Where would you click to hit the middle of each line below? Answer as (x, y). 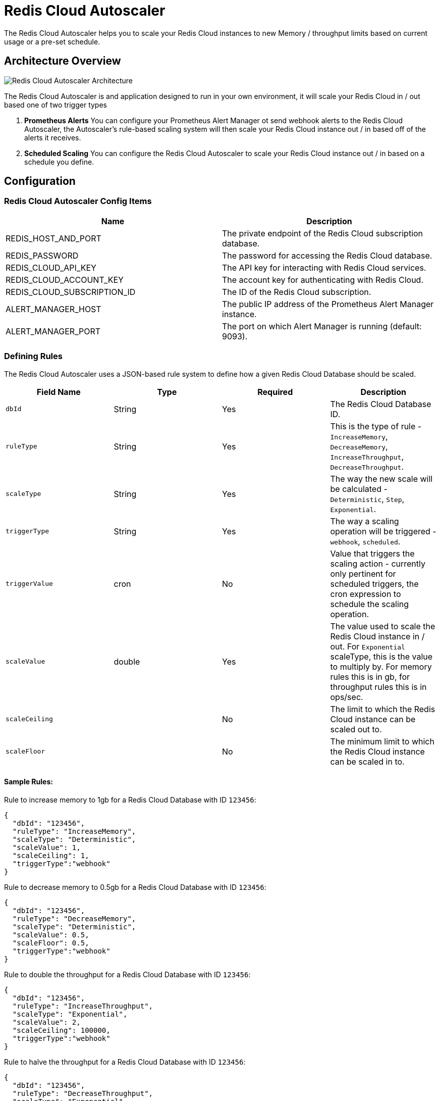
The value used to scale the (383, 626)
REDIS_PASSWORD (42, 255)
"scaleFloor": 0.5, (51, 943)
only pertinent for (363, 573)
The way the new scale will (381, 479)
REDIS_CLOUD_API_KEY (51, 267)
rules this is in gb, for (370, 677)
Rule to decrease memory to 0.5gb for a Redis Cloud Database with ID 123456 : (135, 887)
